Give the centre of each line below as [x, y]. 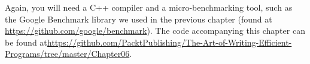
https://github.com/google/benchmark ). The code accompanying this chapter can [155, 31]
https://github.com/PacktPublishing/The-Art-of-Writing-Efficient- [169, 42]
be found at [26, 42]
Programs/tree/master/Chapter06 [67, 54]
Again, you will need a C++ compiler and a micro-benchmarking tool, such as [149, 7]
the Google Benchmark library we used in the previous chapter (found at [139, 19]
